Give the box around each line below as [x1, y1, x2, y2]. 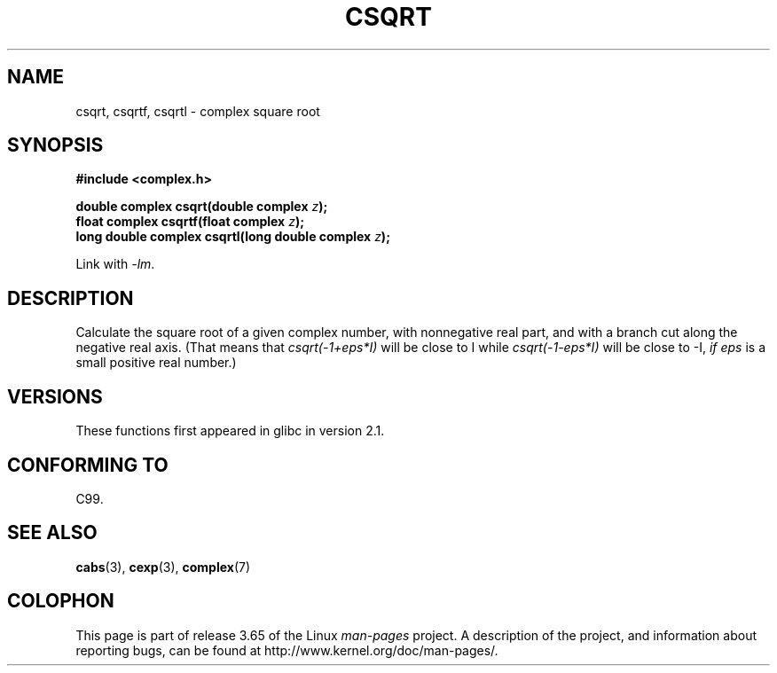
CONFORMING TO [7, 453, 169, 476]
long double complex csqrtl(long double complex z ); [75, 229, 390, 245]
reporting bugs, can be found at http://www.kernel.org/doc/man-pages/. [75, 642, 498, 658]
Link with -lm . [75, 256, 155, 272]
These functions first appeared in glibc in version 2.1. [75, 423, 385, 439]
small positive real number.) [75, 355, 237, 371]
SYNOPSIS [7, 134, 104, 157]
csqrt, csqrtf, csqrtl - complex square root [75, 103, 320, 119]
